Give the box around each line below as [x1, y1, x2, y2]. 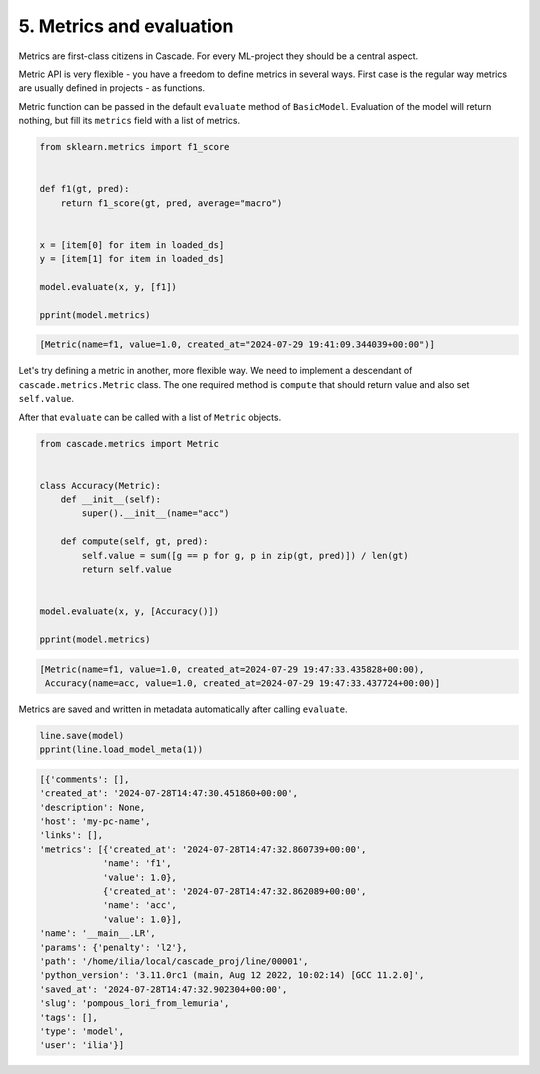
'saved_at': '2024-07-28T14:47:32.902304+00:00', [39, 983, 288, 995]
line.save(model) [39, 730, 125, 741]
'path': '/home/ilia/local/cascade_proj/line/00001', [39, 955, 309, 967]
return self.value [81, 564, 172, 575]
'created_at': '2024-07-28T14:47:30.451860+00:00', [39, 788, 299, 799]
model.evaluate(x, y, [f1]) [39, 281, 177, 292]
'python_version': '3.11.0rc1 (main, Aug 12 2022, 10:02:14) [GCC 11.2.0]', [39, 970, 425, 981]
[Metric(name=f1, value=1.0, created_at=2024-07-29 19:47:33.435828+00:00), [39, 663, 425, 675]
